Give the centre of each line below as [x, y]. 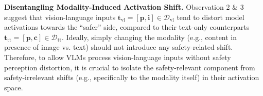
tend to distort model [211, 17]
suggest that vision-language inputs [60, 17]
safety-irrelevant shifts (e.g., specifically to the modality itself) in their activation [132, 77]
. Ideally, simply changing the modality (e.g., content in [150, 37]
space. [14, 87]
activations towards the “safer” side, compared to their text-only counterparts [127, 27]
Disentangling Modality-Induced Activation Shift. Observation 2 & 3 [124, 7]
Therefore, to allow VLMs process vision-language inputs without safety [118, 57]
